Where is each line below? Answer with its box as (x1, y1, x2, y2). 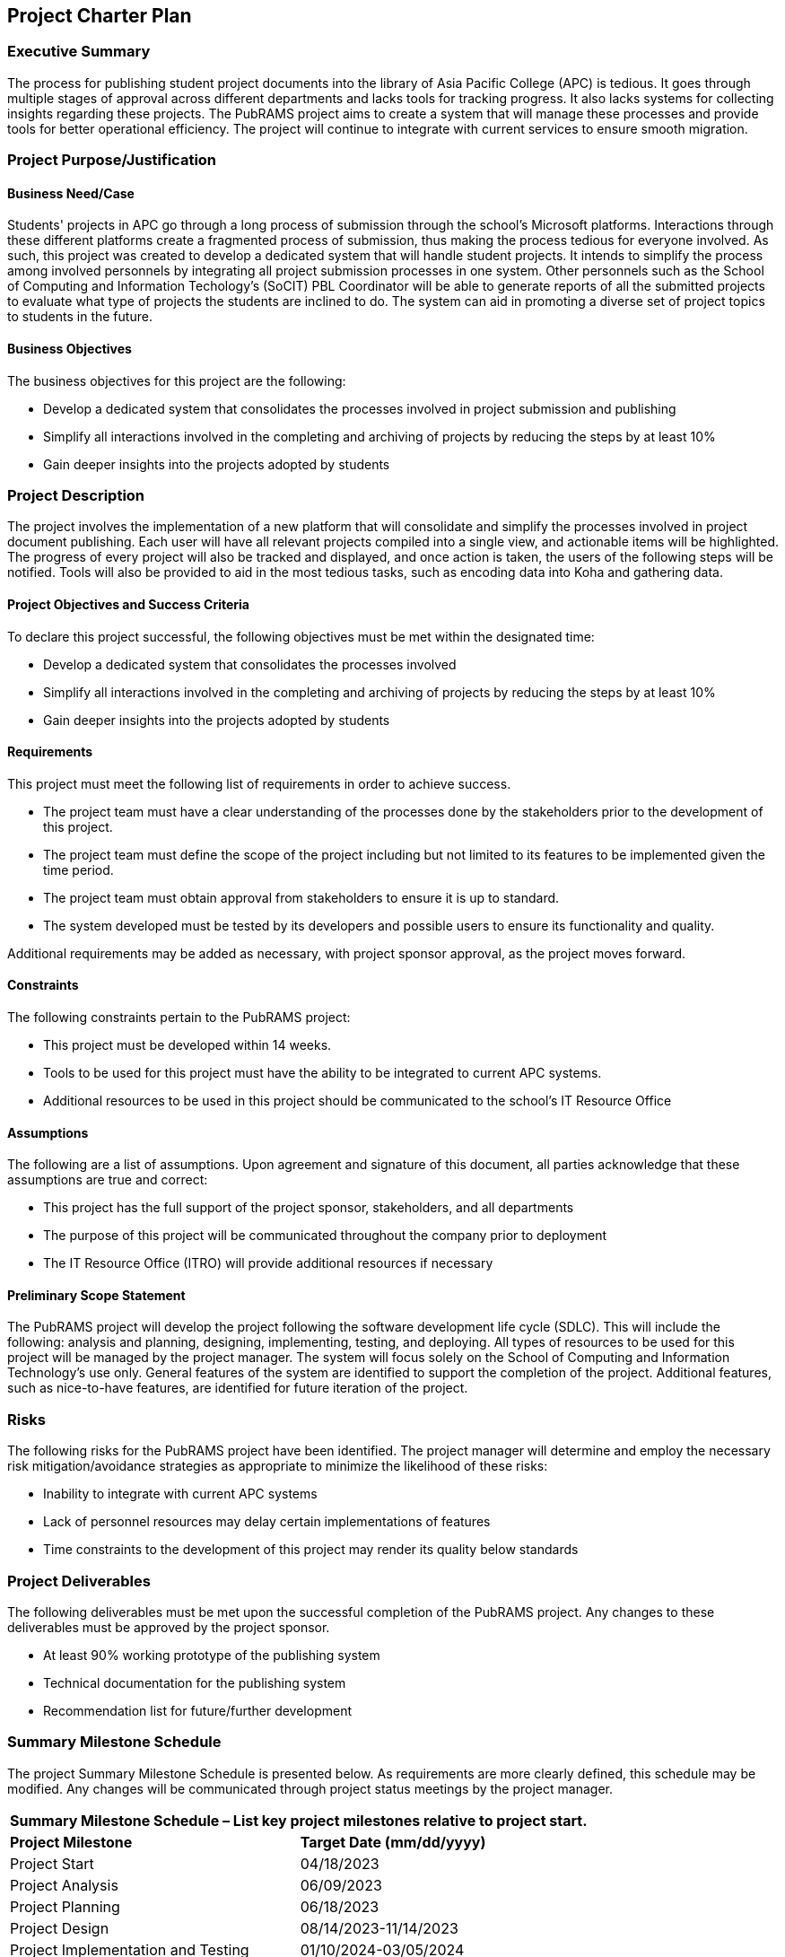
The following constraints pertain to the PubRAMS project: (7, 1009, 351, 1026)
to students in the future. (7, 309, 153, 325)
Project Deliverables (7, 1571, 151, 1590)
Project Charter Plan (7, 4, 192, 27)
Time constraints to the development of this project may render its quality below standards (43, 1542, 579, 1558)
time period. (43, 861, 114, 878)
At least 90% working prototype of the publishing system (43, 1647, 380, 1663)
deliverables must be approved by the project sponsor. (7, 1619, 330, 1635)
